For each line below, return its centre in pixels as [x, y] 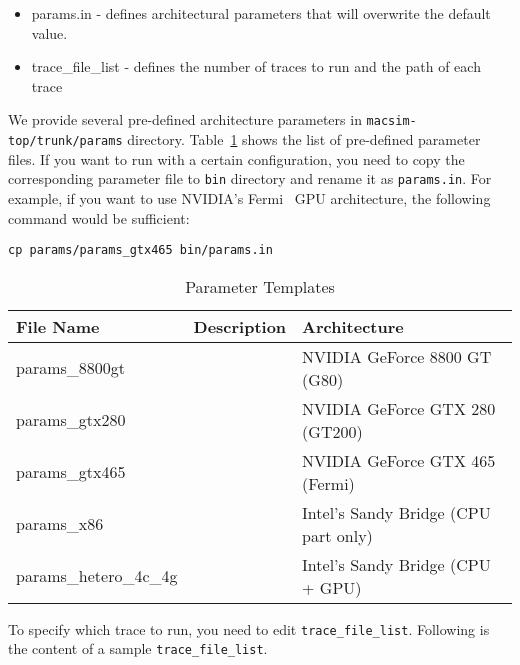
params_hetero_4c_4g [97, 576]
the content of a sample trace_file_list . [138, 648]
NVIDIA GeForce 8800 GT [397, 356]
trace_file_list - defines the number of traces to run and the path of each [256, 66]
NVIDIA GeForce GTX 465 [399, 460]
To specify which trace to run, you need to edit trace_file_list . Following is [249, 628]
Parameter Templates [260, 286]
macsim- [391, 121]
